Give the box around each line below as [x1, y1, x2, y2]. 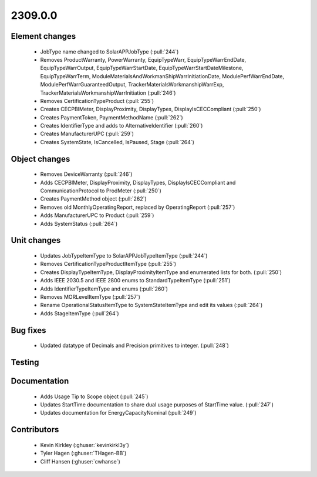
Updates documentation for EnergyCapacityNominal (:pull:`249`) [40, 409, 197, 416]
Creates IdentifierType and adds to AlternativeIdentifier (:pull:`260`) [40, 122, 203, 129]
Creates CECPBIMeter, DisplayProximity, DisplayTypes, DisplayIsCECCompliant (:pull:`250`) [40, 106, 261, 113]
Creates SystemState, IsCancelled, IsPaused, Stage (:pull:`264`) [40, 138, 195, 145]
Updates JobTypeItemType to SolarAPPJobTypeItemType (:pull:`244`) [40, 252, 208, 259]
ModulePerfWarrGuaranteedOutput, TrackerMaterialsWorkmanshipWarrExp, [40, 81, 224, 88]
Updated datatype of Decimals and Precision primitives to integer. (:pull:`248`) [40, 342, 229, 349]
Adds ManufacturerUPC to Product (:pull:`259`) [40, 212, 154, 219]
